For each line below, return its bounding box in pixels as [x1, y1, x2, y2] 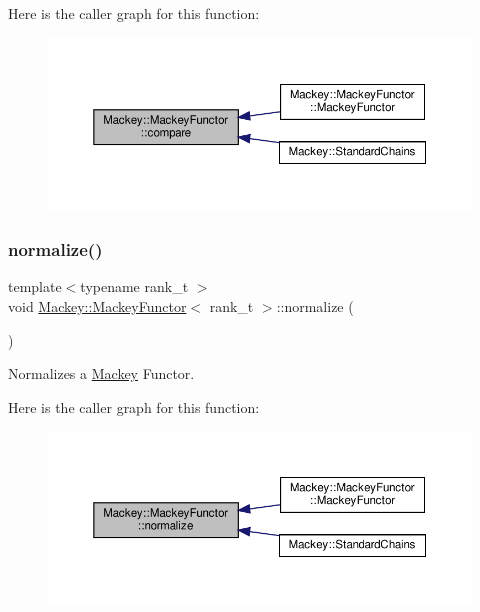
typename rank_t [80, 276, 189, 297]
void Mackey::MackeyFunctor [8, 296, 187, 317]
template [8, 276, 62, 297]
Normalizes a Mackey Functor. [8, 363, 195, 384]
